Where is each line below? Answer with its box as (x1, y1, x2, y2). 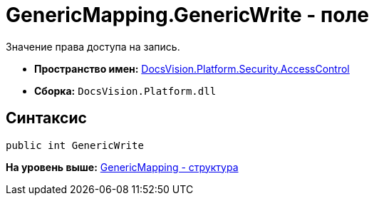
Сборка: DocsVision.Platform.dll (34, 84, 217, 97)
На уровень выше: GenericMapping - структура (6, 160, 239, 173)
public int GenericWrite (6, 139, 144, 151)
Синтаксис (6, 109, 87, 128)
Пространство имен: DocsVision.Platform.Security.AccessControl (34, 62, 350, 75)
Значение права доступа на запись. (6, 40, 180, 53)
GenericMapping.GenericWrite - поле (6, 3, 370, 27)
